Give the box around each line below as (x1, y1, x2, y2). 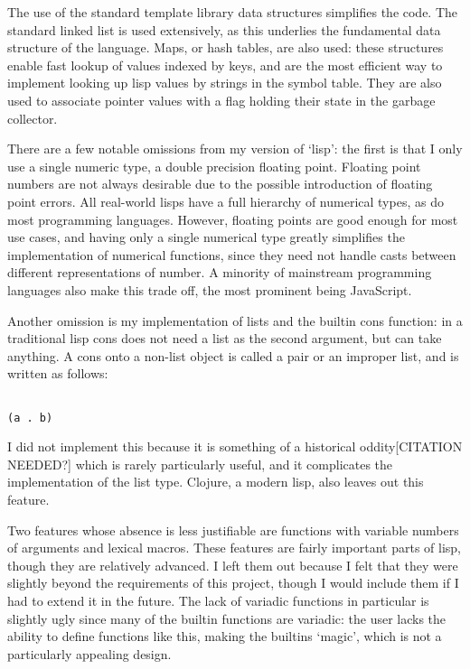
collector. (7, 108, 58, 127)
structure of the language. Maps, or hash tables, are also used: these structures (7, 38, 444, 57)
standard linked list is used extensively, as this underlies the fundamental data (7, 20, 441, 39)
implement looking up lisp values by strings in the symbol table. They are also (7, 73, 442, 92)
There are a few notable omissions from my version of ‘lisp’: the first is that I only (7, 139, 463, 158)
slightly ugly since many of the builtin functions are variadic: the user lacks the (7, 609, 446, 627)
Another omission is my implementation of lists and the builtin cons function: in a (7, 311, 463, 330)
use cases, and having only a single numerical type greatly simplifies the (7, 228, 405, 246)
